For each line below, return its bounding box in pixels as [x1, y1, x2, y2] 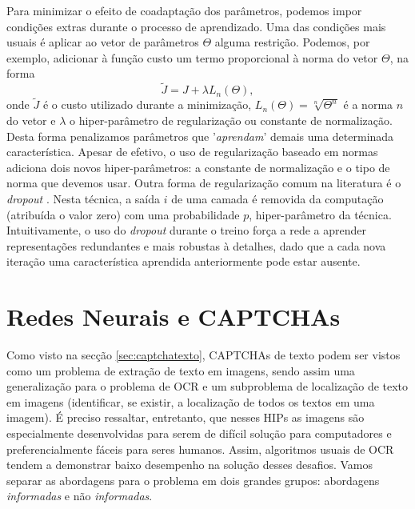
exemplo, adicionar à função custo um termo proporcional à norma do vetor [6, 49, 378, 66]
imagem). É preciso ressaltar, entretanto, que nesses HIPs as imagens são [6, 409, 365, 426]
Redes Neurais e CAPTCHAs [6, 300, 341, 333]
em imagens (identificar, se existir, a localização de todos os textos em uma [6, 393, 375, 410]
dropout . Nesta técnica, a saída [6, 190, 161, 206]
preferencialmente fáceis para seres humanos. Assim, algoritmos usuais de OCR [6, 440, 394, 457]
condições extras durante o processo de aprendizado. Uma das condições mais [6, 18, 386, 34]
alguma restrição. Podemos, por [214, 34, 370, 50]
